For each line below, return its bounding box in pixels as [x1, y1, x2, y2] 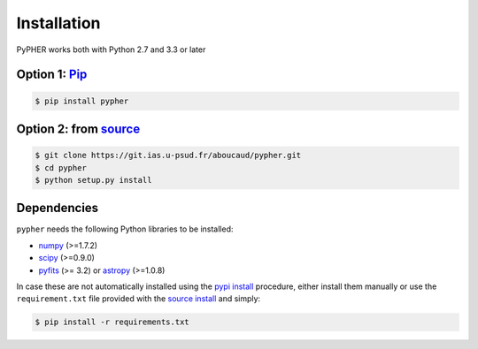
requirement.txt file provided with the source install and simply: [16, 293, 261, 304]
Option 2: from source [16, 121, 141, 136]
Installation [16, 13, 101, 33]
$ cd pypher [35, 163, 88, 172]
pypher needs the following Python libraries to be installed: [16, 224, 234, 234]
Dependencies [16, 201, 99, 216]
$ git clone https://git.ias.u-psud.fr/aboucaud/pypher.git [35, 150, 302, 161]
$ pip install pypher [35, 95, 129, 106]
